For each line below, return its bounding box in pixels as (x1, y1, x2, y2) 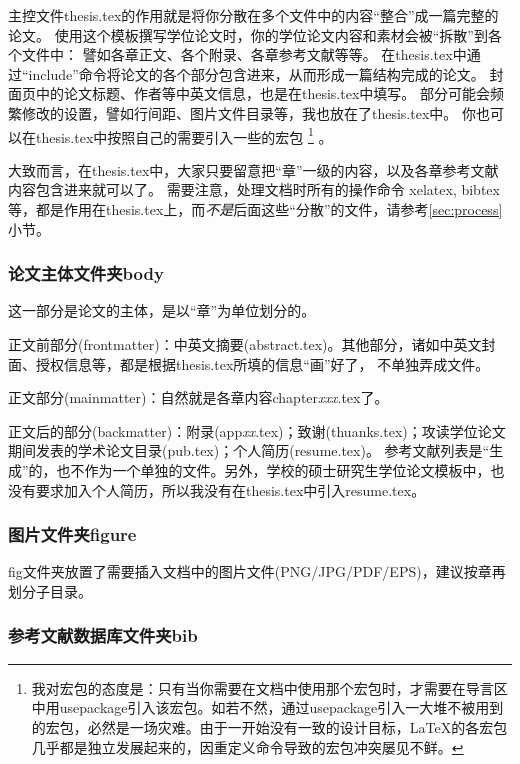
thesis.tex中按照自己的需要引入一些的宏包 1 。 (35, 123, 333, 147)
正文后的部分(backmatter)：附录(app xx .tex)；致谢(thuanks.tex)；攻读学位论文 (8, 420, 506, 441)
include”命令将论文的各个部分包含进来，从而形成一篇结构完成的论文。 (28, 63, 485, 84)
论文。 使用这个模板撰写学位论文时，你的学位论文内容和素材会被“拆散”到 (8, 24, 488, 45)
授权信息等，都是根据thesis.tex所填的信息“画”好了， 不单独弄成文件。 (35, 353, 490, 374)
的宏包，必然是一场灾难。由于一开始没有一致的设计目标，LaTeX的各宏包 (31, 716, 508, 737)
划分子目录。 (8, 580, 92, 601)
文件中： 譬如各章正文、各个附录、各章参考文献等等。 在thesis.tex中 (21, 44, 467, 65)
